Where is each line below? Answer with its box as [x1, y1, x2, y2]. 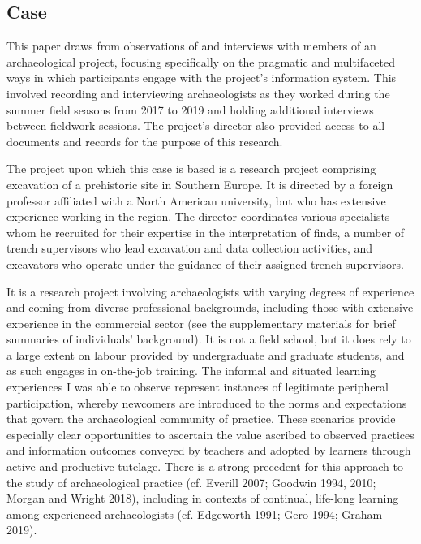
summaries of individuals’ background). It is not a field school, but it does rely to [6, 330, 411, 348]
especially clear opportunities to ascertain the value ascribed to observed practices [6, 425, 415, 443]
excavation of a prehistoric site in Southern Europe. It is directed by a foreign [6, 175, 393, 192]
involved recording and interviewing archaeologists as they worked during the [6, 84, 390, 101]
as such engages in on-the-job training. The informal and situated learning [6, 362, 376, 379]
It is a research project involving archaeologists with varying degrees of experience [6, 283, 415, 300]
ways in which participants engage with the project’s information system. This [6, 69, 397, 86]
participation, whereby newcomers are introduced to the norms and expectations [6, 394, 407, 411]
